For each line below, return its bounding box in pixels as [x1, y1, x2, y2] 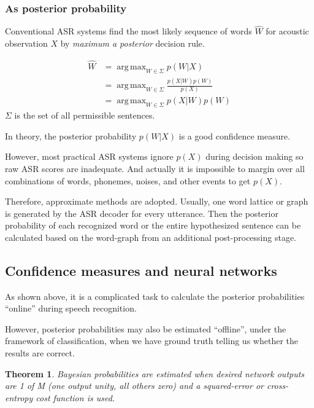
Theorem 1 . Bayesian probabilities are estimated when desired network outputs [5, 367, 305, 380]
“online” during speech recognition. [5, 302, 137, 315]
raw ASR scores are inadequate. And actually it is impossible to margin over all [5, 162, 305, 175]
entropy [5, 391, 33, 404]
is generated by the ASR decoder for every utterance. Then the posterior [5, 206, 278, 219]
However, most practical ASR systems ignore [5, 150, 174, 163]
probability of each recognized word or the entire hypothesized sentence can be [5, 219, 301, 232]
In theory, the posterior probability [5, 129, 137, 142]
